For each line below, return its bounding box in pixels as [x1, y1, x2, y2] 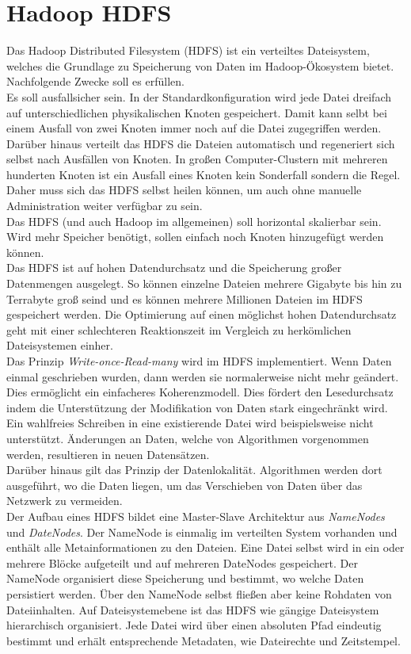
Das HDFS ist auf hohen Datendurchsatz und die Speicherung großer [6, 259, 342, 276]
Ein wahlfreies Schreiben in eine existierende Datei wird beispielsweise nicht [6, 415, 374, 431]
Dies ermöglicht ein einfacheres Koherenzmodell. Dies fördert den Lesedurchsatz [6, 384, 394, 400]
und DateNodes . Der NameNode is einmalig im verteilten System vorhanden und [6, 523, 398, 540]
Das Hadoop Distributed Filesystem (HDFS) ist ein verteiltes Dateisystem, [6, 42, 370, 59]
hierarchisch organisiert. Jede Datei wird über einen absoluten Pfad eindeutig [6, 617, 382, 633]
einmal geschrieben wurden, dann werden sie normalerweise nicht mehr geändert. [6, 368, 399, 384]
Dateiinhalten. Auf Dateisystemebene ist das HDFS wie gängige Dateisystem [6, 601, 379, 618]
